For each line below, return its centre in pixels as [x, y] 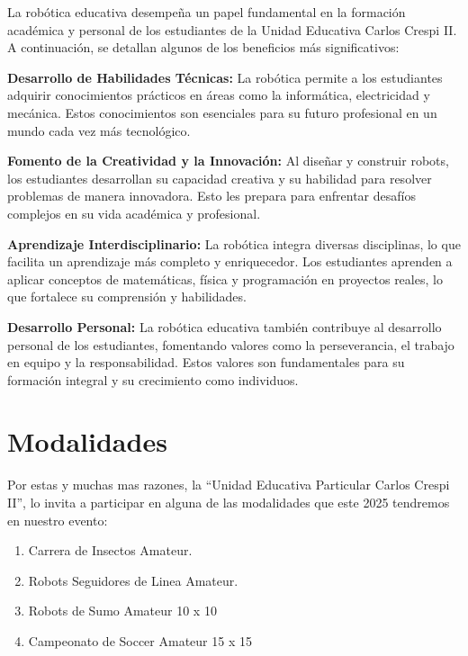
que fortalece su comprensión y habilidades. [127, 297]
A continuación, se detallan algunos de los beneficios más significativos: [203, 47]
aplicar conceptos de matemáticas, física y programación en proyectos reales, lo [225, 279]
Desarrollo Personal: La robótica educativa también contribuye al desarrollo [225, 326]
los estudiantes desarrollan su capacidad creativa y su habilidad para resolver [220, 178]
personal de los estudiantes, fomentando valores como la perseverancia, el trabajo [231, 344]
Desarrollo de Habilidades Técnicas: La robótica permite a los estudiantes [225, 77]
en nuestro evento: [58, 520]
